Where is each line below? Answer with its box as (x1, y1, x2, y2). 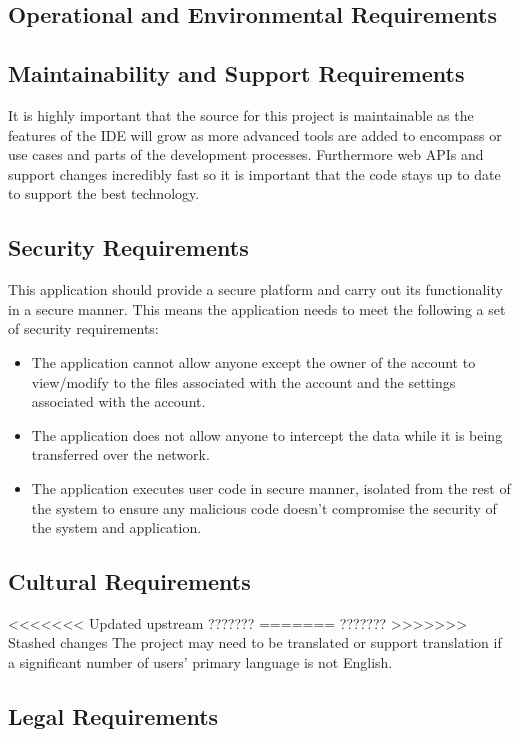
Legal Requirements (8, 701, 219, 732)
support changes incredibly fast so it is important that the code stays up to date (8, 163, 501, 184)
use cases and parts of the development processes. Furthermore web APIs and (8, 144, 484, 165)
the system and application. (31, 517, 202, 538)
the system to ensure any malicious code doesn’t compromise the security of (31, 497, 497, 518)
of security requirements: (8, 318, 159, 339)
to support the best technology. (8, 183, 200, 204)
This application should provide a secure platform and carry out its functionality (8, 279, 503, 300)
